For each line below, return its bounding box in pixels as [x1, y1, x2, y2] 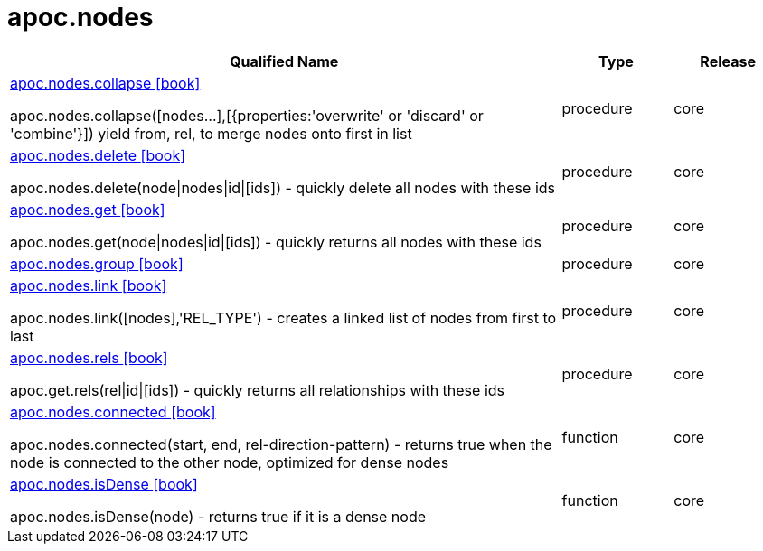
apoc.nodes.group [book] [10, 254, 184, 273]
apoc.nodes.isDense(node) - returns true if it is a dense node [10, 507, 427, 526]
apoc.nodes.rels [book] [10, 348, 168, 367]
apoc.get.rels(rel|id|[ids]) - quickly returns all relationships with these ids [10, 380, 504, 399]
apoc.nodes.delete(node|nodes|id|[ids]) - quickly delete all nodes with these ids [10, 178, 555, 197]
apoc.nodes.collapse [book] [10, 73, 201, 92]
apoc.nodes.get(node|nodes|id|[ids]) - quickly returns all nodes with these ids [10, 232, 542, 251]
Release [700, 51, 756, 70]
